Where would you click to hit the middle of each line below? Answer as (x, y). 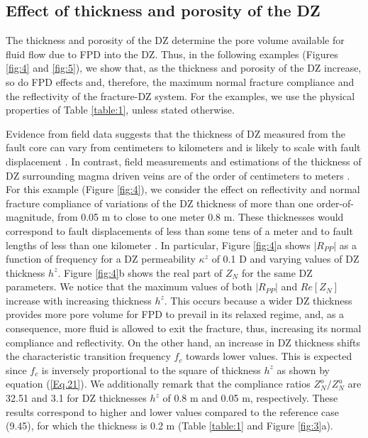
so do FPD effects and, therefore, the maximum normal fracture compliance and (180, 81)
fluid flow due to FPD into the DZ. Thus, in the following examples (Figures (172, 54)
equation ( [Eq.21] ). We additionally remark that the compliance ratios (158, 384)
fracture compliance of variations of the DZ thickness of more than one (160, 203)
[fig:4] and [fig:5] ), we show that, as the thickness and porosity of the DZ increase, (184, 68)
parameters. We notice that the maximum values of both (129, 286)
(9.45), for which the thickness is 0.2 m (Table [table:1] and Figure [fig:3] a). (169, 426)
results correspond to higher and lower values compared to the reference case (173, 411)
